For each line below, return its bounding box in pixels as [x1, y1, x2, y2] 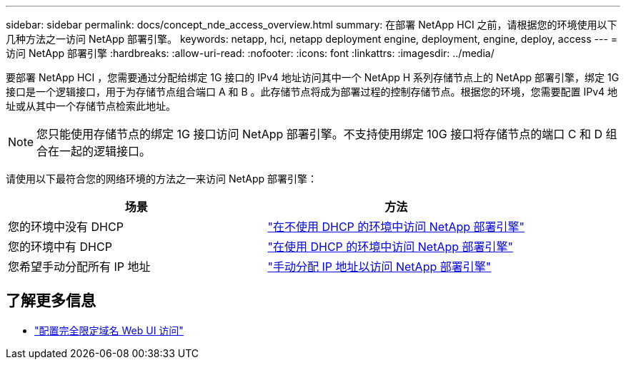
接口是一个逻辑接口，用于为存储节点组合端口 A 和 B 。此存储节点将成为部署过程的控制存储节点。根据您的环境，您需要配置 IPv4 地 [6, 86, 618, 98]
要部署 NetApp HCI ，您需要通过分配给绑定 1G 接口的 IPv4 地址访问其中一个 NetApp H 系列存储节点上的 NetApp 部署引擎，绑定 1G [6, 71, 620, 83]
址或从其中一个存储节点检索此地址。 [6, 100, 176, 112]
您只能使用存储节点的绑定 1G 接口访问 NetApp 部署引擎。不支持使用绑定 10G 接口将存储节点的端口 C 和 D [36, 127, 603, 141]
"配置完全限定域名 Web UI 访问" [34, 324, 184, 336]
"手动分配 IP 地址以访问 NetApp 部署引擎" [267, 259, 492, 274]
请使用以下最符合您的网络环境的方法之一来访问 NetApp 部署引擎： [6, 173, 317, 185]
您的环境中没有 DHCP [8, 220, 124, 234]
